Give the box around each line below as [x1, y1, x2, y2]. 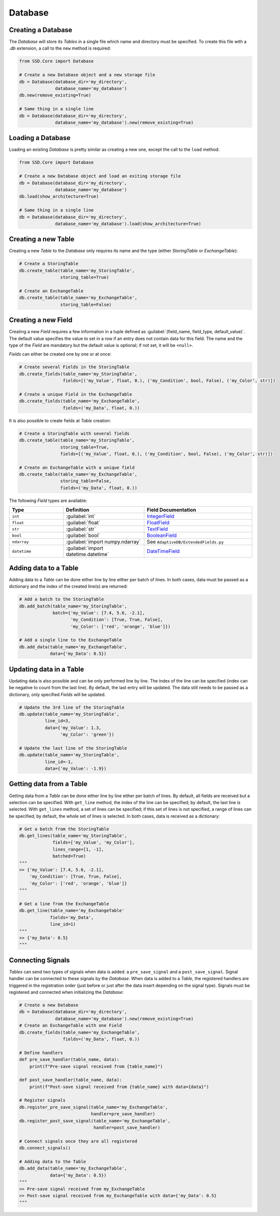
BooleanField [146, 532, 177, 539]
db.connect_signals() [19, 1145, 71, 1151]
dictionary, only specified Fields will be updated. [9, 691, 106, 697]
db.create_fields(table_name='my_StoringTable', [19, 371, 138, 376]
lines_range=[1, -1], [52, 846, 104, 852]
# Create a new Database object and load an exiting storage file [19, 173, 181, 179]
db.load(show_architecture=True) [19, 194, 99, 199]
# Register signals [19, 1097, 66, 1103]
